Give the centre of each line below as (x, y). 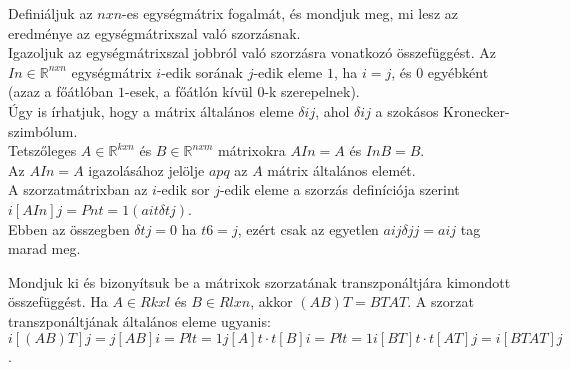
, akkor (271, 301)
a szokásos (407, 110)
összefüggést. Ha (58, 301)
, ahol (332, 110)
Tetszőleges (42, 150)
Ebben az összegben (69, 228)
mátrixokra (252, 150)
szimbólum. (43, 130)
